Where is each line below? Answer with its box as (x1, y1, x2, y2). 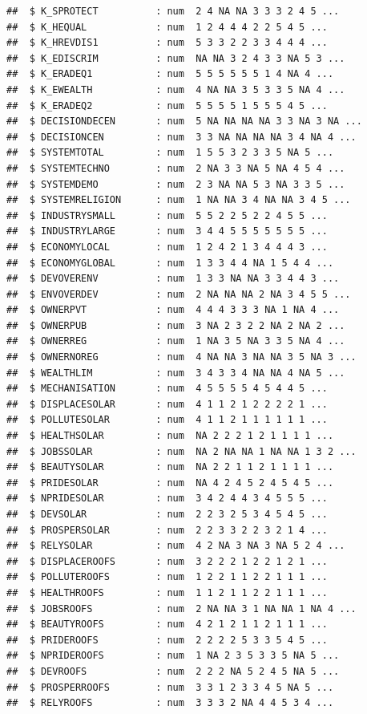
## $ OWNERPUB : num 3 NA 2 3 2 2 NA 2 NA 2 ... (6, 319, 345, 331)
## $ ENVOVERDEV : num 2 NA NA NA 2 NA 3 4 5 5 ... (6, 288, 351, 300)
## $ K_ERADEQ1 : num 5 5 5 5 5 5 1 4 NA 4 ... (6, 68, 334, 80)
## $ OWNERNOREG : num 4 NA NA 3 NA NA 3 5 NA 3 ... (6, 351, 357, 363)
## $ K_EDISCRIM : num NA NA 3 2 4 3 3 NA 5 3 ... (6, 52, 345, 64)
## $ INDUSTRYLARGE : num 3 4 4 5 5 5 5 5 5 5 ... (6, 225, 328, 237)
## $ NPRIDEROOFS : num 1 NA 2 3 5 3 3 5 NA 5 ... (6, 650, 340, 662)
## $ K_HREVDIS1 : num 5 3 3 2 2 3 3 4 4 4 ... (6, 37, 328, 49)
